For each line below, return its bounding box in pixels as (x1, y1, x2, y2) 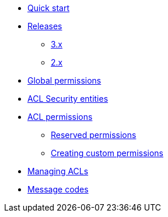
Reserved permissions (51, 130, 136, 140)
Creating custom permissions (51, 148, 163, 158)
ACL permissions (27, 112, 93, 122)
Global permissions (27, 75, 101, 85)
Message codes (27, 184, 89, 194)
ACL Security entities (27, 94, 108, 104)
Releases (27, 21, 62, 31)
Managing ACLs (27, 166, 89, 176)
